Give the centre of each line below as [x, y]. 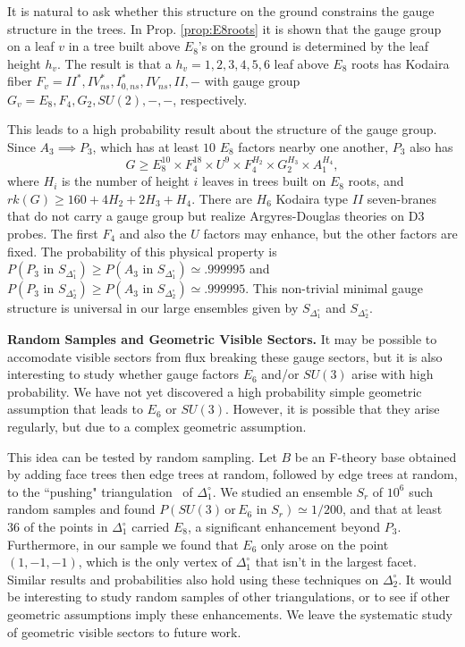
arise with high [393, 374]
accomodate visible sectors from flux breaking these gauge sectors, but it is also [225, 356]
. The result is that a [114, 63]
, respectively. [210, 99]
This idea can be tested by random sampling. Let [142, 456]
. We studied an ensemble [282, 491]
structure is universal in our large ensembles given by [153, 308]
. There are [222, 198]
